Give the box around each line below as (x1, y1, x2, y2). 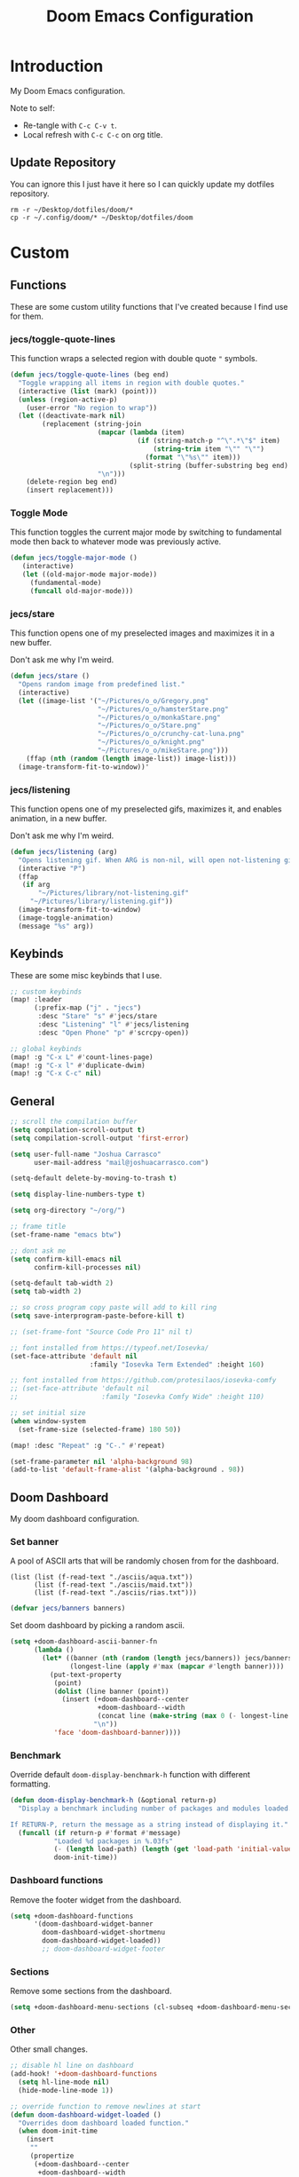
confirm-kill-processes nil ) (33, 1263, 142, 1271)
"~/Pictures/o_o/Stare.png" (97, 721, 201, 730)
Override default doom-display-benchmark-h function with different (10, 1769, 251, 1780)
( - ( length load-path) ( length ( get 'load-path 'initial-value (53, 1845, 293, 1854)
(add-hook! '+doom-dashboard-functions (10, 2070, 158, 2078)
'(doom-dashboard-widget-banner (33, 1920, 153, 1928)
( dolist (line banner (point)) (53, 1687, 169, 1696)
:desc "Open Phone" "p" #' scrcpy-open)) (37, 1028, 190, 1037)
